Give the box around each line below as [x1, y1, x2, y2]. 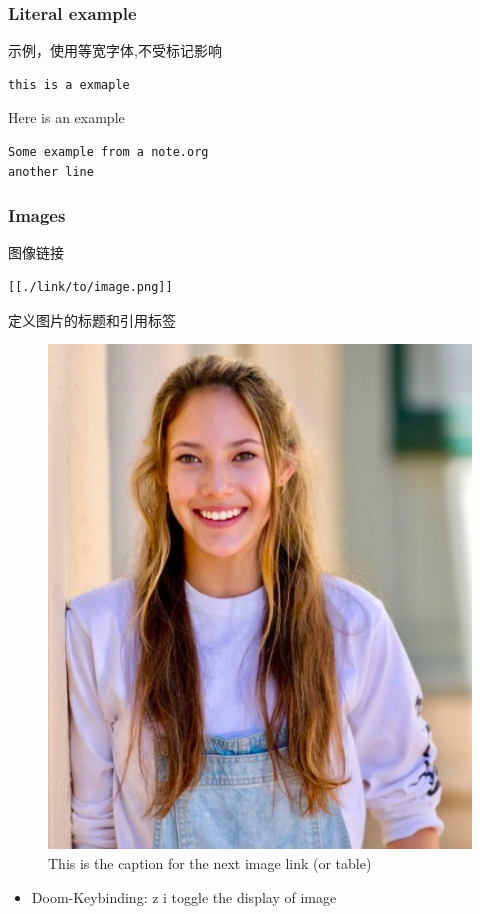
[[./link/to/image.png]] [8, 280, 173, 294]
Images [8, 203, 66, 228]
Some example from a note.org [8, 145, 209, 159]
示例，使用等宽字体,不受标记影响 [8, 40, 222, 61]
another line [8, 164, 94, 179]
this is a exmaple [8, 77, 130, 92]
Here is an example [8, 107, 125, 128]
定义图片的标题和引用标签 [8, 309, 176, 330]
